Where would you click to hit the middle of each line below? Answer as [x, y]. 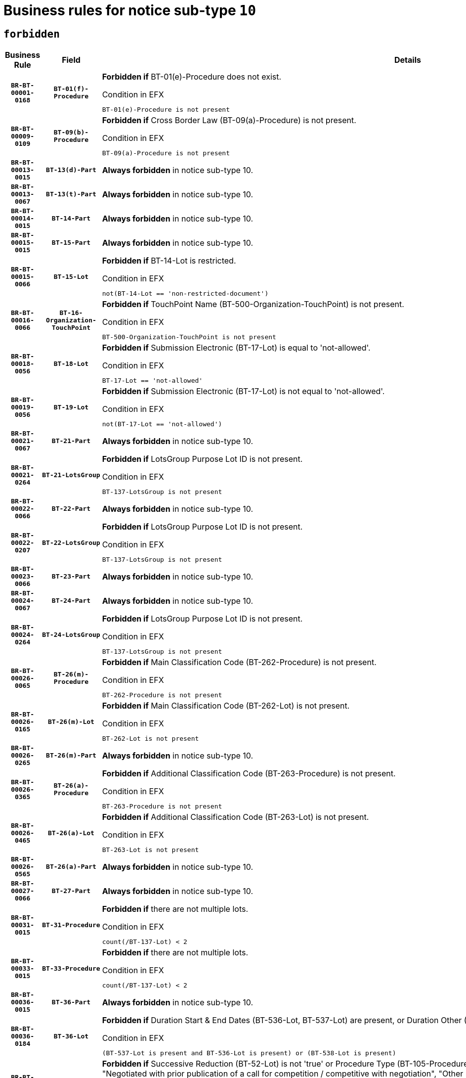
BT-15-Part [71, 243]
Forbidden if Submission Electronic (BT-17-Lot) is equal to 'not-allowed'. [236, 348]
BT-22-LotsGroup [71, 542]
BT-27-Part [71, 891]
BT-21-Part [71, 441]
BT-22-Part [71, 509]
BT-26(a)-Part [71, 867]
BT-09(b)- [71, 133]
